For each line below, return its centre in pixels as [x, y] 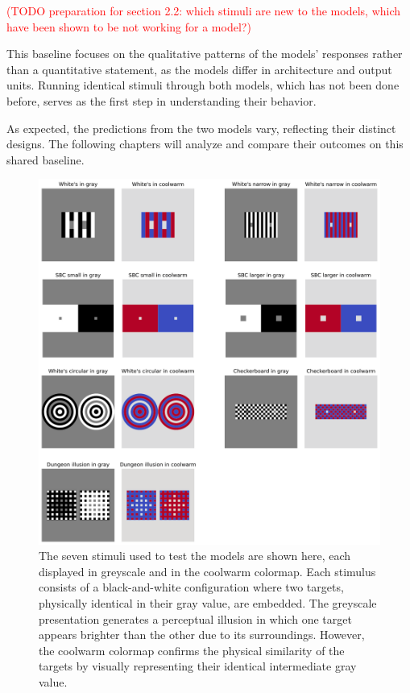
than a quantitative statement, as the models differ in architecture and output [199, 69]
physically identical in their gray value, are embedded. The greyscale [208, 602]
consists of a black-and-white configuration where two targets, [191, 587]
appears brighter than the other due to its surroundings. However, [202, 635]
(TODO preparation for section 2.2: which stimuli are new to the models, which [204, 10]
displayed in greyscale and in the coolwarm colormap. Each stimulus [207, 571]
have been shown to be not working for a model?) [129, 26]
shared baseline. [46, 159]
